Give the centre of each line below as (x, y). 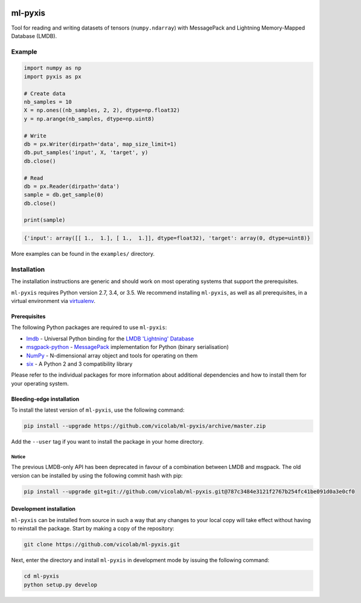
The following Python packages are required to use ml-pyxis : (89, 327)
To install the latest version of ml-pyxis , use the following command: (98, 410)
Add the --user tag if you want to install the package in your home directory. (107, 442)
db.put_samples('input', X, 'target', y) (86, 153)
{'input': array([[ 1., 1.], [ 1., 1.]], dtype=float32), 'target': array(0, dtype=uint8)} (167, 238)
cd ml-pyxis (42, 576)
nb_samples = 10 (48, 102)
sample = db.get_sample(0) (64, 195)
